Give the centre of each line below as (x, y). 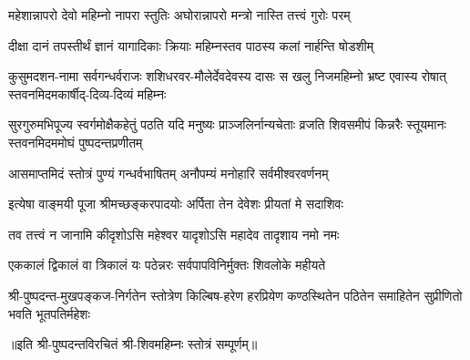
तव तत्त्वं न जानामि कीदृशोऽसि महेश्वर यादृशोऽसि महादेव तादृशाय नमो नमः (174, 234)
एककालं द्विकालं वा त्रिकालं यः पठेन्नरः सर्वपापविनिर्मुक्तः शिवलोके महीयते (167, 265)
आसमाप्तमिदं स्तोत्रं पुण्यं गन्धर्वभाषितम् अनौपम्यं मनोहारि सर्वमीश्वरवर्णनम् (169, 173)
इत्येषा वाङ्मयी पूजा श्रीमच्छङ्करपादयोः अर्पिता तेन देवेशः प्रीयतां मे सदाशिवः (176, 204)
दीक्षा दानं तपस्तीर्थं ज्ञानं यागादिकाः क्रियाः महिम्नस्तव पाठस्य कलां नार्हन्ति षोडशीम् (191, 45)
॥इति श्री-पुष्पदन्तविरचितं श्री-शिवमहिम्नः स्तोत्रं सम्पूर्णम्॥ (133, 344)
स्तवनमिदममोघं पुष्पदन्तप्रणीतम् (76, 142)
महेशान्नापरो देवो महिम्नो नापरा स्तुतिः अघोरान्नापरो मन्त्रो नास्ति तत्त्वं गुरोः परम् (179, 15)
